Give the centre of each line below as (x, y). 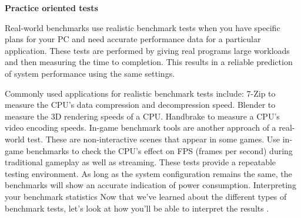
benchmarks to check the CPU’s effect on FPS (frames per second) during (159, 150)
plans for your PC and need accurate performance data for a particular (133, 39)
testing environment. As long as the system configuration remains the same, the (148, 173)
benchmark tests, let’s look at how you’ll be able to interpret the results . (137, 208)
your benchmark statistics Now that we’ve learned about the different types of (146, 196)
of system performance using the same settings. (90, 73)
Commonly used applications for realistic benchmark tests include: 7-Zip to (140, 93)
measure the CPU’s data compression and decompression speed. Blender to (140, 105)
